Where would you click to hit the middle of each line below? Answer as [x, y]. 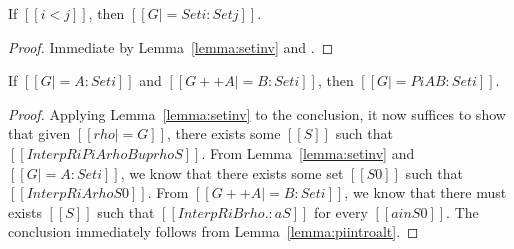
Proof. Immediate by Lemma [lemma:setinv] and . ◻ [171, 46]
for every [341, 211]
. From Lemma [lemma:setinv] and [308, 152]
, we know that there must [425, 192]
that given [39, 133]
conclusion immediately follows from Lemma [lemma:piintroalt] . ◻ [213, 231]
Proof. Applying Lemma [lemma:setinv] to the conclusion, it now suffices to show [257, 113]
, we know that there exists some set [232, 172]
